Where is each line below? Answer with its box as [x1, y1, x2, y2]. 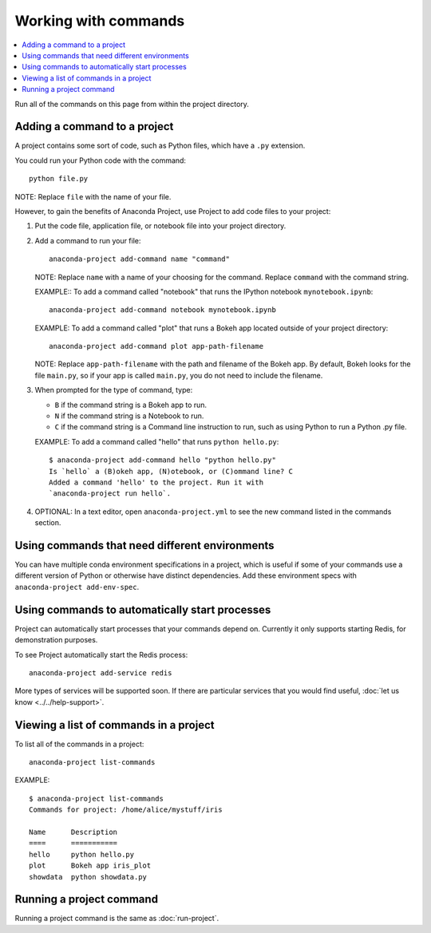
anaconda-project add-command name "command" [49, 255, 231, 263]
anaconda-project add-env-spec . [14, 582, 140, 591]
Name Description [29, 827, 118, 836]
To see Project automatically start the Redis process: [14, 650, 188, 659]
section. [34, 518, 61, 528]
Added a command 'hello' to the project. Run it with [49, 478, 263, 487]
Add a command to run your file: [34, 235, 141, 245]
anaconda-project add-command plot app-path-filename [49, 342, 263, 351]
